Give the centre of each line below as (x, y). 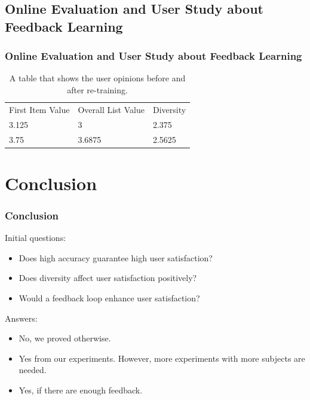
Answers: (21, 318)
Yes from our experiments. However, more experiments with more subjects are (162, 358)
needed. (33, 370)
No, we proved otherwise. (65, 338)
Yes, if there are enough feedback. (81, 390)
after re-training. (97, 89)
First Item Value (39, 109)
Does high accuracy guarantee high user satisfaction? (116, 257)
